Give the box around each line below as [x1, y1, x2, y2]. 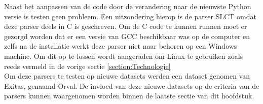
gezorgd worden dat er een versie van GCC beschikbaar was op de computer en [4, 30, 250, 41]
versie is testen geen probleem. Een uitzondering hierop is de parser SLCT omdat [4, 11, 256, 21]
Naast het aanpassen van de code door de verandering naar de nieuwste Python [4, 1, 251, 11]
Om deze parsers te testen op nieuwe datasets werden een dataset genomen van [4, 71, 250, 81]
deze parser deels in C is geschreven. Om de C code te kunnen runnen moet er [4, 21, 247, 31]
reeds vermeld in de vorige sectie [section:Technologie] [4, 60, 171, 71]
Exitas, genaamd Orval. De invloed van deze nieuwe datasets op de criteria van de [4, 80, 259, 91]
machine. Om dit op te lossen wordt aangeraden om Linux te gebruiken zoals [4, 50, 243, 61]
